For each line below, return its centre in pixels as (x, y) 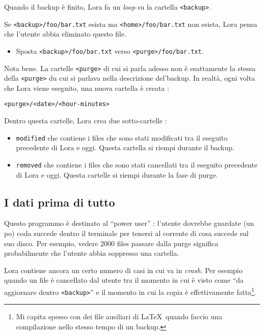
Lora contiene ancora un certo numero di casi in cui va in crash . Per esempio (123, 270)
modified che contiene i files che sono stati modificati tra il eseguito (122, 137)
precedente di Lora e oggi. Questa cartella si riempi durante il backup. (125, 147)
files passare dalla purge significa (168, 243)
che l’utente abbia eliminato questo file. (65, 34)
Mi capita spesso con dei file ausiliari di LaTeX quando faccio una (119, 316)
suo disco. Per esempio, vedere (51, 243)
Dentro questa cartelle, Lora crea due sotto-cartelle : (86, 121)
